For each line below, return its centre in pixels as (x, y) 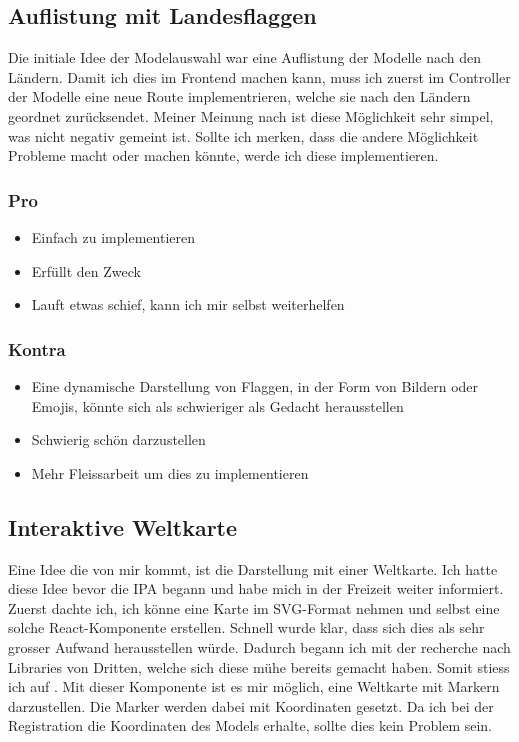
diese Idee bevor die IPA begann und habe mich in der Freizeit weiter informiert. (256, 588)
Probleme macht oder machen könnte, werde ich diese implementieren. (223, 155)
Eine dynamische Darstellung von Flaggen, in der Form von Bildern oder (255, 385)
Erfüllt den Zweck (86, 270)
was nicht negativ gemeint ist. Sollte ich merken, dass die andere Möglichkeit (243, 135)
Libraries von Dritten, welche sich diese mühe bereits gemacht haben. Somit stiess (259, 666)
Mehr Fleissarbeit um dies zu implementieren (170, 472)
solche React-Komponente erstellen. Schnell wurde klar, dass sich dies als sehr (246, 627)
